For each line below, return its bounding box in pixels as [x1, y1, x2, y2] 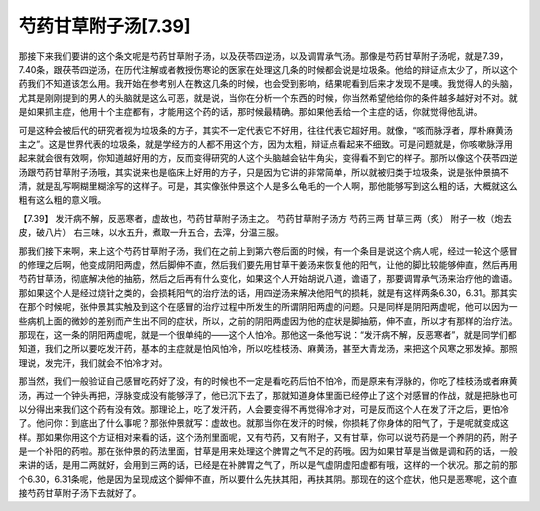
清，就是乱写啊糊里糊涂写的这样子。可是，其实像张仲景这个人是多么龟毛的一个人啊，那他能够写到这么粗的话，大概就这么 [18, 180, 518, 192]
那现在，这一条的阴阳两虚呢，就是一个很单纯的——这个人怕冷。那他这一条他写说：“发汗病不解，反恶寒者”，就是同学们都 [18, 328, 517, 340]
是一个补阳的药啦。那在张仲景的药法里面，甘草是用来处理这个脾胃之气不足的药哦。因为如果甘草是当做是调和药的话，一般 [18, 445, 518, 457]
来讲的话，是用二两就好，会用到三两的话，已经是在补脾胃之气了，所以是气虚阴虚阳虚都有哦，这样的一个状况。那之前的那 [18, 459, 518, 471]
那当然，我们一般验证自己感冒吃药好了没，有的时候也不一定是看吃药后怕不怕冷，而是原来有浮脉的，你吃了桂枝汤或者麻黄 [18, 375, 518, 387]
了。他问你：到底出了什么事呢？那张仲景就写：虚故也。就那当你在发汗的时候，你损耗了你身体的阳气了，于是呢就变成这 [18, 417, 509, 429]
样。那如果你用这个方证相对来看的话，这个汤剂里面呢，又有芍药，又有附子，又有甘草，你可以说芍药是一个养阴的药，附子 [18, 431, 518, 443]
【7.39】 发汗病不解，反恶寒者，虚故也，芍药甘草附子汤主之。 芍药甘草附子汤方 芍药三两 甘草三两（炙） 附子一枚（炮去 [18, 212, 512, 224]
